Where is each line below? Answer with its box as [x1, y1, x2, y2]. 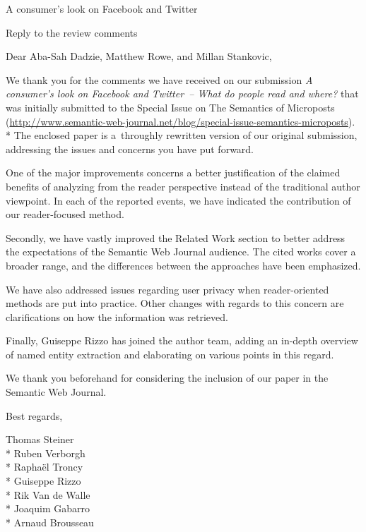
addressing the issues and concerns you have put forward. [6, 141, 254, 156]
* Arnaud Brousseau [6, 514, 94, 529]
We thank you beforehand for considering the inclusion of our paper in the [6, 370, 329, 385]
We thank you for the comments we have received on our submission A [6, 72, 313, 87]
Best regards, [6, 408, 63, 423]
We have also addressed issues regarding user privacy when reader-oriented [6, 282, 329, 296]
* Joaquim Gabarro [6, 501, 90, 516]
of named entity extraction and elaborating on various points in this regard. [6, 346, 334, 361]
